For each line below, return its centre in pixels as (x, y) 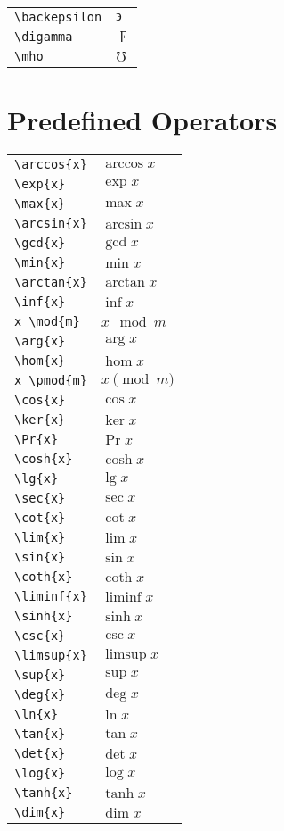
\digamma (44, 37)
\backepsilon (58, 17)
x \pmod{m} (51, 381)
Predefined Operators (142, 120)
